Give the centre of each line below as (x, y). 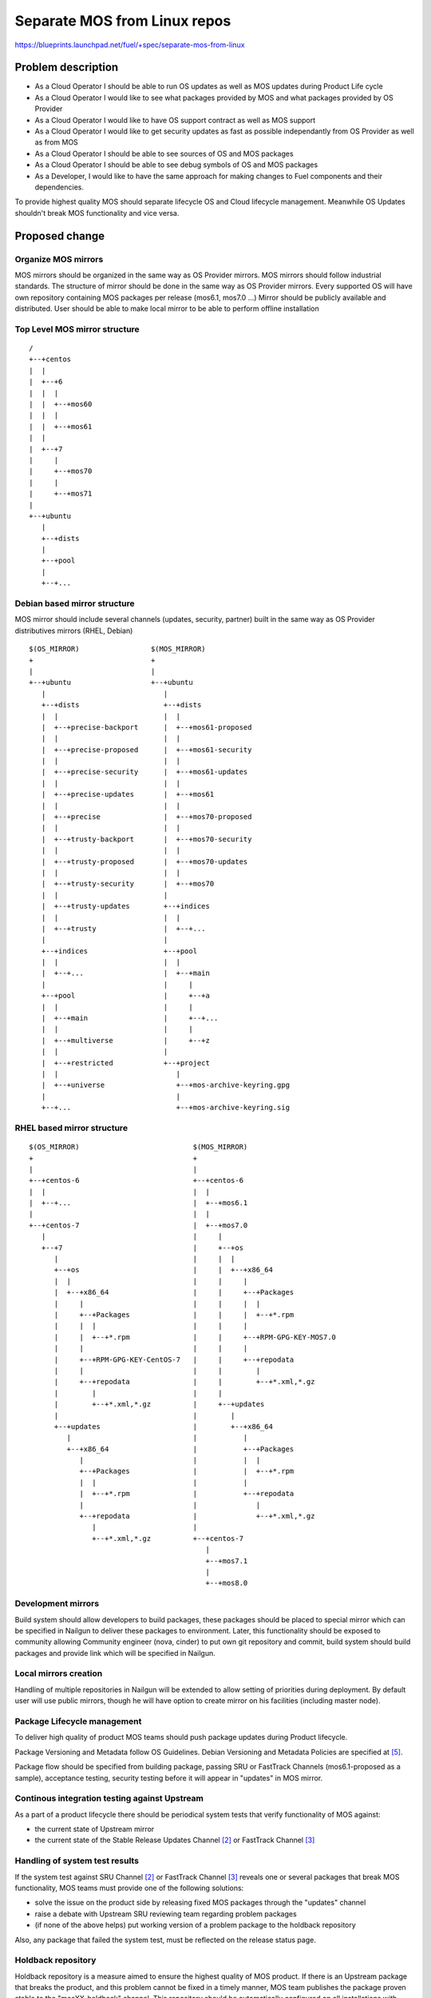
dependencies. (59, 187)
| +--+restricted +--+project (126, 1063)
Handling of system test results (77, 1861)
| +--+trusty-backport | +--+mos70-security (146, 839)
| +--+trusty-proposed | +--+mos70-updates (144, 862)
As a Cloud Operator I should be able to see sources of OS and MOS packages (164, 153)
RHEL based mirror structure (71, 1128)
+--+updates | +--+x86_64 (163, 1426)
